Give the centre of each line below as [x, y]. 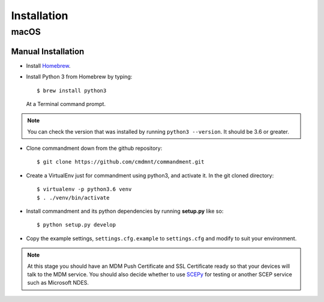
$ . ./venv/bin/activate [73, 197]
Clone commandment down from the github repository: [94, 148]
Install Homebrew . [48, 65]
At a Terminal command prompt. [66, 104]
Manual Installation [48, 51]
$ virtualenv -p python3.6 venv [84, 189]
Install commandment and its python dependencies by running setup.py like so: [125, 211]
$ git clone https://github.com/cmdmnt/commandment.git [121, 162]
